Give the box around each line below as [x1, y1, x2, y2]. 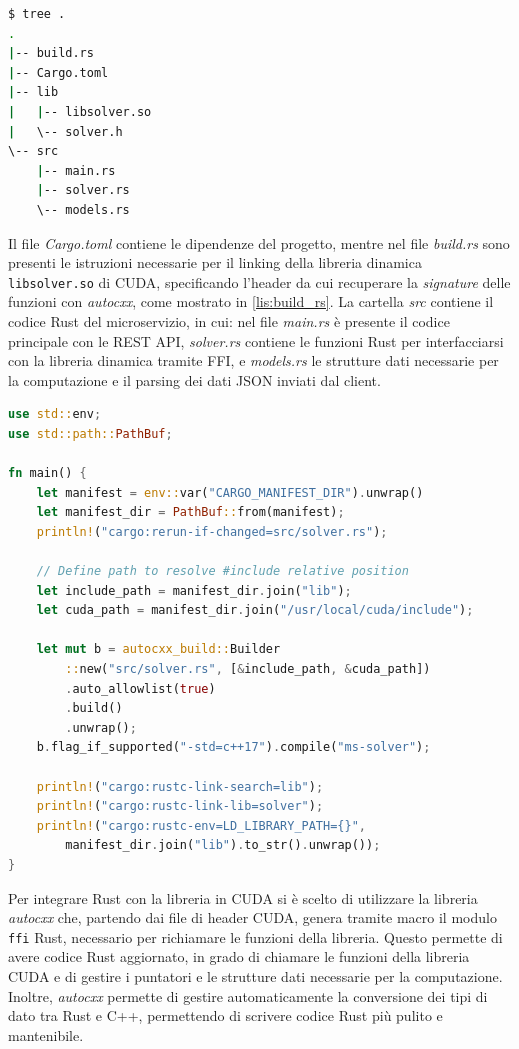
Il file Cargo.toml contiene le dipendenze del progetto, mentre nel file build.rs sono [8, 232, 510, 253]
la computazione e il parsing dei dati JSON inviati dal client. [8, 369, 381, 390]
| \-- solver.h [8, 124, 123, 139]
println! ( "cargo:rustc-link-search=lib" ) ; [36, 779, 324, 794]
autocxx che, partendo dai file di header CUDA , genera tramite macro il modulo [8, 907, 497, 928]
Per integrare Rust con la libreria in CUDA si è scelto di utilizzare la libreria [8, 887, 478, 908]
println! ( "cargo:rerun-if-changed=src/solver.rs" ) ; [36, 524, 388, 539]
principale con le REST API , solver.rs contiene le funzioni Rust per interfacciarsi [8, 330, 504, 351]
